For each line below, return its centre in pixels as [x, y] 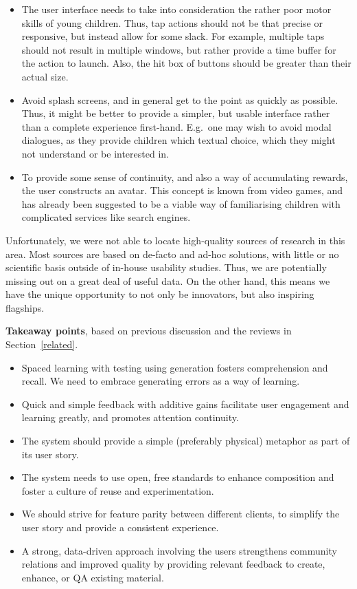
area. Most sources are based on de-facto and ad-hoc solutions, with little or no [172, 254]
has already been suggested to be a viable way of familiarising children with [181, 203]
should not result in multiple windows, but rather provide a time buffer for [179, 49]
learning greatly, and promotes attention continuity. [130, 417]
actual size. [45, 76]
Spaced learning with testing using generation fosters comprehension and [175, 367]
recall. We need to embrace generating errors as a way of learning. [161, 381]
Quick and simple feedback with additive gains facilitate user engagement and [185, 404]
